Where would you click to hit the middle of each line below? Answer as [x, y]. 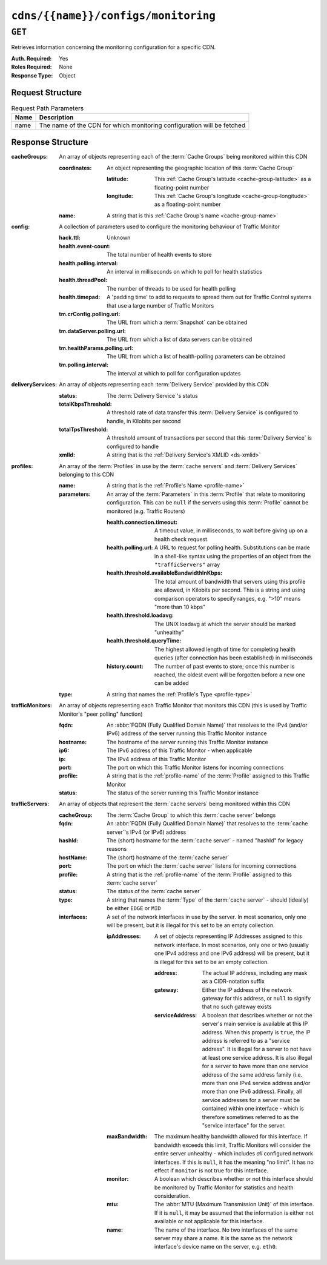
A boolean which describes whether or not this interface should [234, 1179]
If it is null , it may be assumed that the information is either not [234, 1213]
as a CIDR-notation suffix [233, 982]
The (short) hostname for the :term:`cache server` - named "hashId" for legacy [205, 841]
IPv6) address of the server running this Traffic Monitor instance [187, 733]
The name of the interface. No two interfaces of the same [226, 1230]
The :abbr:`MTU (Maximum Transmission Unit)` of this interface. [234, 1204]
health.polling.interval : [88, 263]
